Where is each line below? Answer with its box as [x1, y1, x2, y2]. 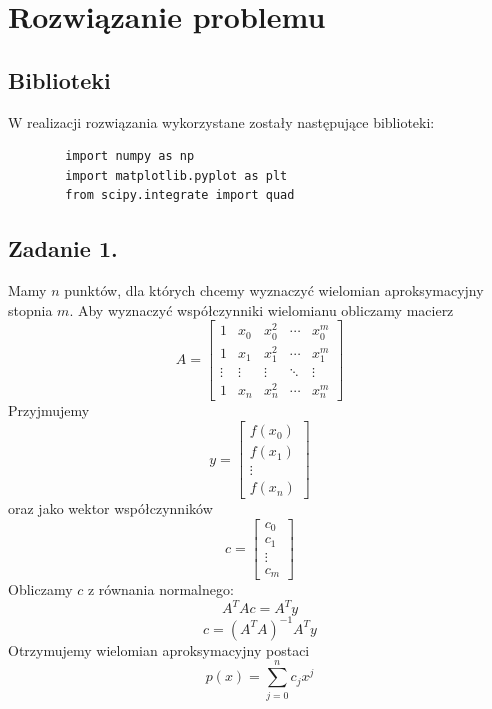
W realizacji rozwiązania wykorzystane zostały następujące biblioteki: [8, 111, 435, 132]
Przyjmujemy [8, 400, 90, 421]
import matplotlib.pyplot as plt [65, 168, 288, 183]
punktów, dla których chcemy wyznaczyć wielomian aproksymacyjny [64, 280, 484, 301]
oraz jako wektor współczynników [8, 498, 213, 519]
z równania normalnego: [87, 579, 234, 600]
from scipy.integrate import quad [65, 188, 295, 203]
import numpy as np [65, 149, 195, 164]
